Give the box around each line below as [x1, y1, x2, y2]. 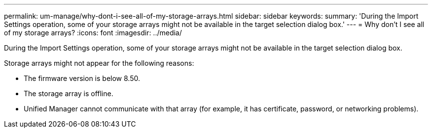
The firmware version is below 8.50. [24, 74, 140, 82]
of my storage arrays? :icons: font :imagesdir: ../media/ [4, 28, 182, 37]
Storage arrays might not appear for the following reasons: [4, 59, 194, 67]
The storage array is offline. [24, 89, 113, 98]
